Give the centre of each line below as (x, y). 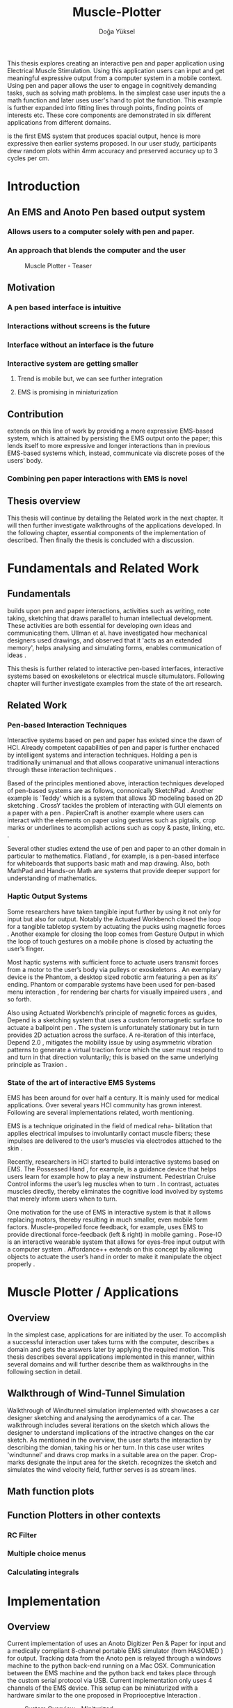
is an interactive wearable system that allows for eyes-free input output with (116, 1242)
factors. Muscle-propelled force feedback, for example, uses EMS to (105, 1227)
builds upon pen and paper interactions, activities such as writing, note (109, 610)
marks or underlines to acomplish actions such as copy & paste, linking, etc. (116, 828)
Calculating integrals (43, 1572)
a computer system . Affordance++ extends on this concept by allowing (110, 1249)
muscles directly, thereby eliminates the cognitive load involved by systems (115, 1192)
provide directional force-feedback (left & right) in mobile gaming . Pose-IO (115, 1235)
